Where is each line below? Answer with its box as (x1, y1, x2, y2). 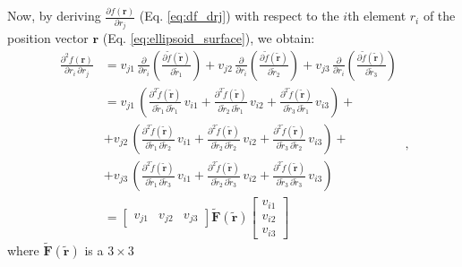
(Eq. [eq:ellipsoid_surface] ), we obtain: (102, 29, 315, 47)
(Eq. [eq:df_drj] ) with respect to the (139, 6, 339, 25)
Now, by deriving (7, 6, 101, 25)
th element (347, 6, 406, 25)
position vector (7, 29, 89, 47)
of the (423, 6, 456, 25)
